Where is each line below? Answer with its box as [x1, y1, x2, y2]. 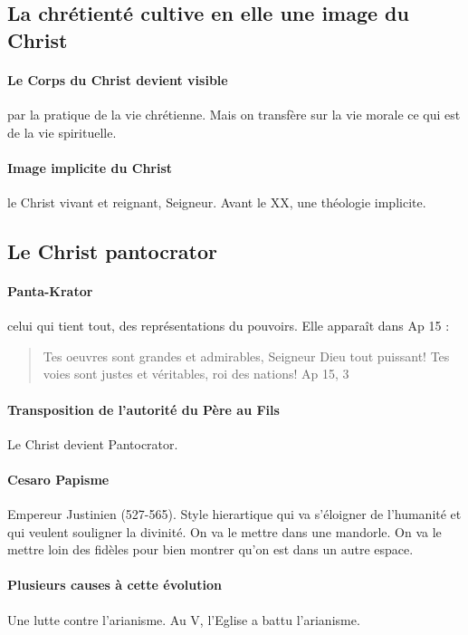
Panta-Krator [7, 281, 93, 300]
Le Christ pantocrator [7, 236, 218, 265]
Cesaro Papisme [7, 469, 110, 488]
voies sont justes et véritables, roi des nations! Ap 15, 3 [43, 364, 349, 383]
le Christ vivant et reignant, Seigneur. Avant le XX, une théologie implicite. [7, 192, 426, 211]
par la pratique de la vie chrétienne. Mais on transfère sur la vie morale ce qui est [7, 104, 461, 123]
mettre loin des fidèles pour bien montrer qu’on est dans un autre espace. [7, 540, 414, 559]
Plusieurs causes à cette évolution [7, 575, 222, 594]
